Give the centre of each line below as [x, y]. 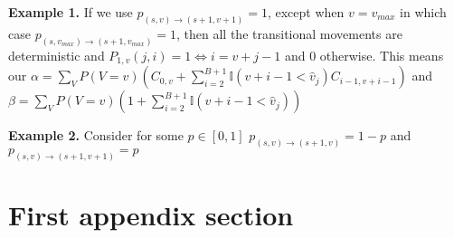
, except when [306, 12]
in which [423, 12]
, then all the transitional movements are [289, 33]
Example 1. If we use [71, 12]
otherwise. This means [382, 55]
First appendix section [151, 215]
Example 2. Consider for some [96, 135]
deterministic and [57, 55]
